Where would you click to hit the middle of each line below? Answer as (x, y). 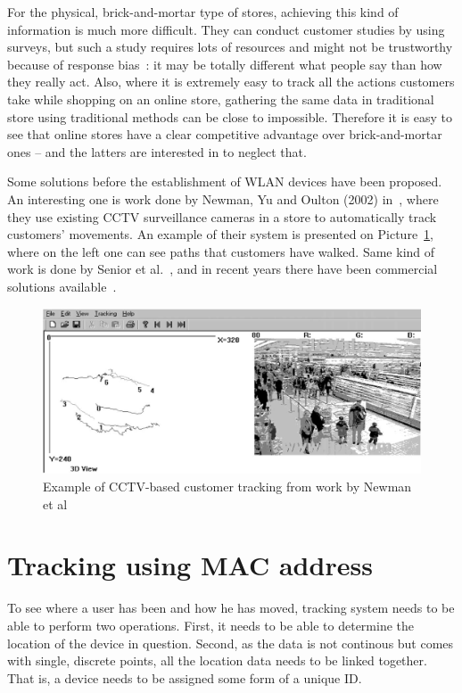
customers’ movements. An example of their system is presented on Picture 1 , (221, 234)
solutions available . (62, 286)
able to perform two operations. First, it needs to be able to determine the (210, 625)
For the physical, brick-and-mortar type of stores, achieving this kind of (203, 12)
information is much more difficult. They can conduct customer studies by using (226, 29)
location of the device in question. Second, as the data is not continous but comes (231, 643)
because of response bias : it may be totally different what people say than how (225, 64)
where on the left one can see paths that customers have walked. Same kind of (221, 251)
